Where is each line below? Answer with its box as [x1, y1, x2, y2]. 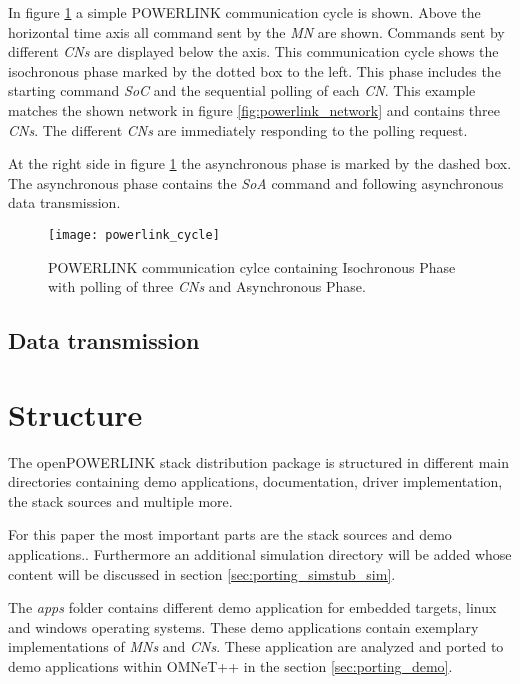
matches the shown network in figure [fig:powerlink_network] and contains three [8, 99, 500, 120]
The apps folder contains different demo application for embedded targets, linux [8, 597, 497, 618]
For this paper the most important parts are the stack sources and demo [8, 524, 452, 545]
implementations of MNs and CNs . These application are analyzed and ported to [8, 636, 504, 657]
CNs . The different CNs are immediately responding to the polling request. [8, 119, 468, 140]
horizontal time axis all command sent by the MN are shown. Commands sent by [8, 21, 505, 42]
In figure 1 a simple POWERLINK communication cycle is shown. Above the [8, 2, 481, 22]
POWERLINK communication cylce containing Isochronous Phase [48, 256, 456, 277]
